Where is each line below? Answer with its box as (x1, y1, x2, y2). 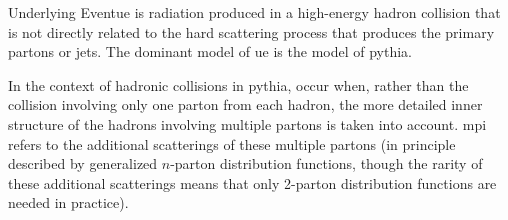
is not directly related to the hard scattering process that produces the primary (8, 21, 495, 42)
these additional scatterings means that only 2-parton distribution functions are (8, 172, 497, 193)
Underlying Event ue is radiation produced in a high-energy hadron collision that (8, 2, 501, 22)
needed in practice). (8, 192, 129, 213)
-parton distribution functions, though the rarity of (170, 153, 483, 174)
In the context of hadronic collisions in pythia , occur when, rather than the (8, 74, 469, 95)
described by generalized (8, 153, 158, 174)
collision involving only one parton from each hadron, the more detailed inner (8, 94, 483, 115)
